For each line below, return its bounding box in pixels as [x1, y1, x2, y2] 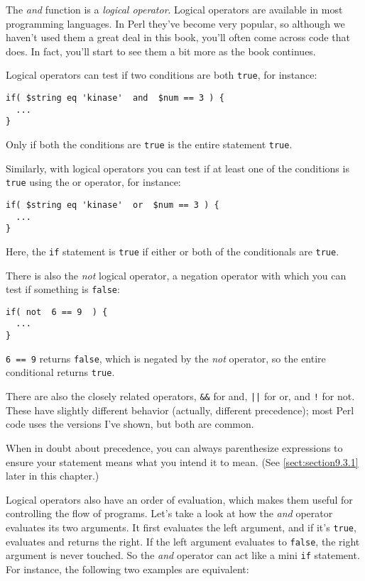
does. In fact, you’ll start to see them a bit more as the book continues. [6, 43, 316, 58]
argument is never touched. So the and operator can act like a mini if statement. [6, 548, 360, 563]
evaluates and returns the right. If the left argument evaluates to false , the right [6, 533, 360, 548]
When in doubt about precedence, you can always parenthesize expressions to [6, 440, 343, 455]
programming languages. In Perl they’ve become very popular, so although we [6, 16, 345, 31]
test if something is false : [6, 282, 120, 297]
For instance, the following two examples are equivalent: [6, 561, 249, 576]
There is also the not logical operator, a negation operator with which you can [6, 267, 347, 282]
